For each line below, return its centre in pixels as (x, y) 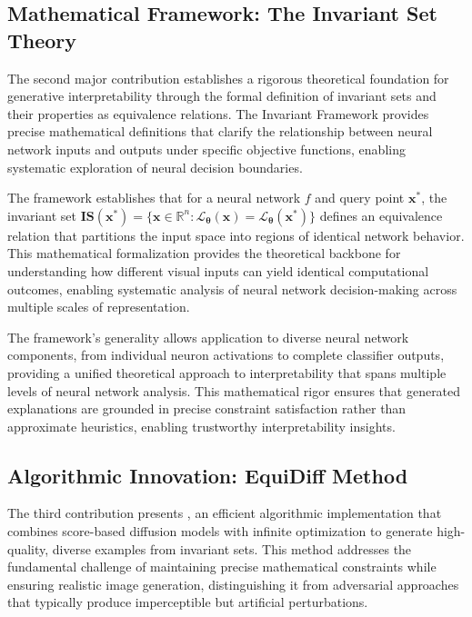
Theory (42, 40)
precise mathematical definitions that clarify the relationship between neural (220, 131)
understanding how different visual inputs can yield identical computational (218, 270)
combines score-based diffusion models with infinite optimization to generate (220, 531)
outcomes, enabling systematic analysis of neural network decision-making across (232, 289)
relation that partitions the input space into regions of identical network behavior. (236, 235)
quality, (28, 548)
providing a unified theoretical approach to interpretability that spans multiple (227, 372)
